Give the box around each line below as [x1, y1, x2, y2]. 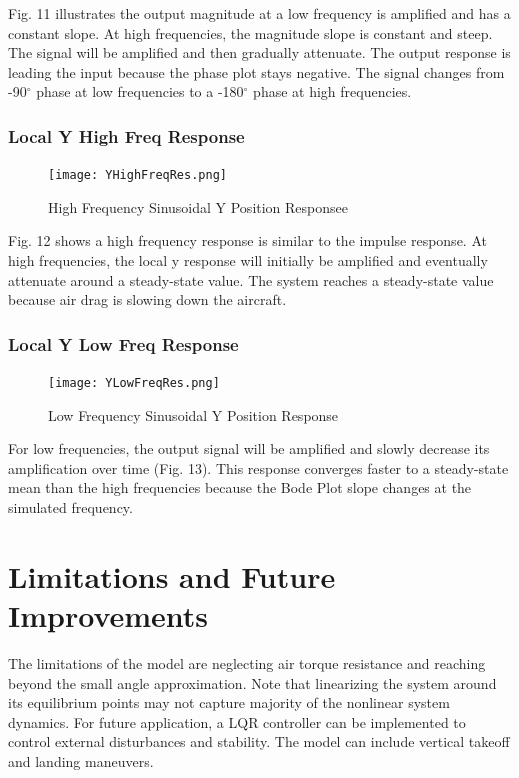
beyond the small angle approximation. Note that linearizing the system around [8, 672, 497, 693]
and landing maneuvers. [8, 750, 154, 771]
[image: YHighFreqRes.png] [48, 168, 227, 183]
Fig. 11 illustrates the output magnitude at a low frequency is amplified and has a [8, 3, 511, 23]
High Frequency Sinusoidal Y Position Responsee [48, 196, 349, 217]
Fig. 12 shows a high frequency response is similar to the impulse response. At [8, 230, 487, 251]
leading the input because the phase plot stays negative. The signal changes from [8, 61, 505, 82]
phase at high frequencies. [253, 81, 412, 102]
